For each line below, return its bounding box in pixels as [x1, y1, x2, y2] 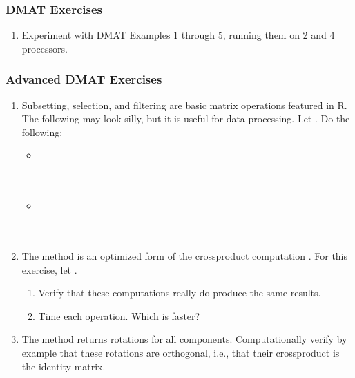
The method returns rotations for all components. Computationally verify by [21, 332, 347, 346]
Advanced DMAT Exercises [6, 70, 162, 88]
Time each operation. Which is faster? [38, 308, 200, 323]
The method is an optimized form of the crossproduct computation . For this [21, 248, 348, 263]
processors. [21, 41, 68, 55]
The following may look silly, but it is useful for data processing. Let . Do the [21, 111, 350, 126]
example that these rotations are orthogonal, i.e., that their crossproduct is [21, 345, 340, 359]
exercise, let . [21, 262, 77, 276]
